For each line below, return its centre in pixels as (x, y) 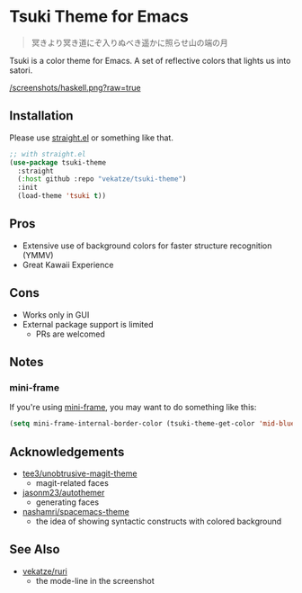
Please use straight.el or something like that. (91, 138)
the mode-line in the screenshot (95, 580)
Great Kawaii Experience (68, 265)
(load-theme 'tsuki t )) (62, 196)
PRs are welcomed (71, 334)
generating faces (67, 502)
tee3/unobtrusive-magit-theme (80, 473)
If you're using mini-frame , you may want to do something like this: (133, 408)
